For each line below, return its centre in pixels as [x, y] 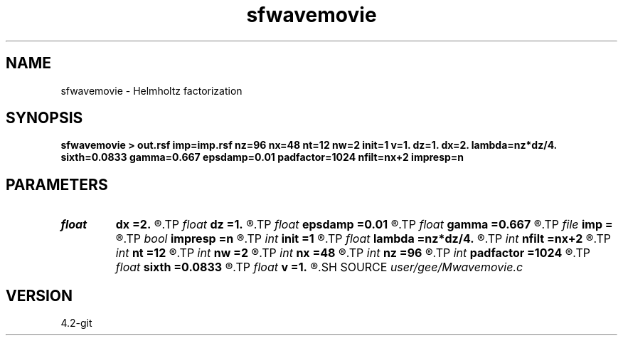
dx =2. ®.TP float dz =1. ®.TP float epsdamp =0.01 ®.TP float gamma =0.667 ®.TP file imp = [364, 225]
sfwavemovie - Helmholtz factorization [151, 90]
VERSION [39, 295]
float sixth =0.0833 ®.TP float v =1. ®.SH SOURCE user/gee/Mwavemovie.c [319, 267]
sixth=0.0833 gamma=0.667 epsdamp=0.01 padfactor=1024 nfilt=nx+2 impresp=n [262, 157]
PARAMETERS [57, 184]
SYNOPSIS [44, 118]
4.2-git [76, 323]
